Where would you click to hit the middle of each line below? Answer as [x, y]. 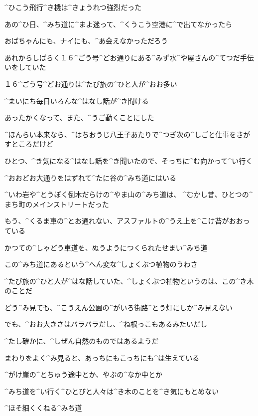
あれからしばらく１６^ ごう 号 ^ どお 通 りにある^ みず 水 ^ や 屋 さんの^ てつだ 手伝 [129, 57]
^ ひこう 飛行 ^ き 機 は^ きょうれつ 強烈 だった [73, 7]
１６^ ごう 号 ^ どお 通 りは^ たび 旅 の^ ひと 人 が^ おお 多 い [91, 84]
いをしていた [25, 67]
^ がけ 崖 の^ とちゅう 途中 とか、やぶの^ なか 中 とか [84, 374]
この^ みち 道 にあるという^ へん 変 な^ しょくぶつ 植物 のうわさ [101, 264]
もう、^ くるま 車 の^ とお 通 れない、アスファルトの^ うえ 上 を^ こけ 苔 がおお [124, 221]
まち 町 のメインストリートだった [57, 204]
